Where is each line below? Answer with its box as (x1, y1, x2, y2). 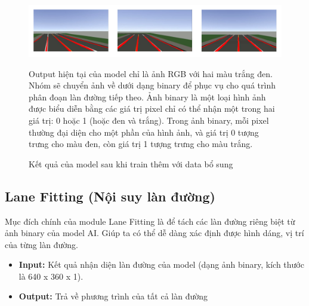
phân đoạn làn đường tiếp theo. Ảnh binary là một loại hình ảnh (29, 90, 266, 103)
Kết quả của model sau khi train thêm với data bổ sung (29, 157, 233, 170)
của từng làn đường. (5, 238, 78, 250)
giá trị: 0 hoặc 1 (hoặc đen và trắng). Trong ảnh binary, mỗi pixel (29, 114, 269, 126)
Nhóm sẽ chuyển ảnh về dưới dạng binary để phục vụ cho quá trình (29, 79, 276, 91)
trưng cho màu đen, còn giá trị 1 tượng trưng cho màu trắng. (29, 137, 253, 150)
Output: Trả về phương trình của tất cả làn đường (18, 290, 208, 302)
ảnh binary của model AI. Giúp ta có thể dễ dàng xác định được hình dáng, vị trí (5, 227, 304, 239)
